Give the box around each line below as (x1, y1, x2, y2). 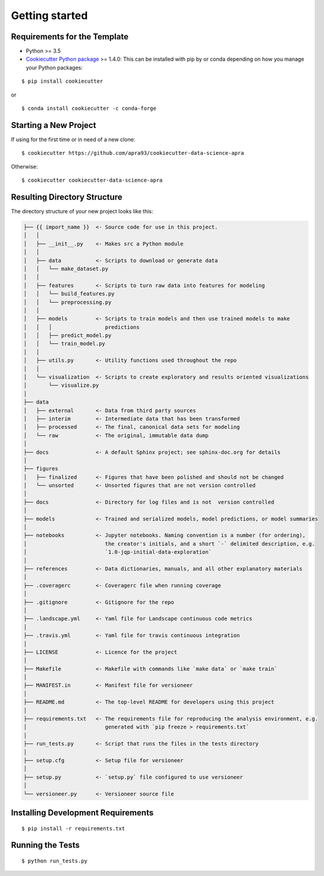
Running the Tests (11, 840, 80, 850)
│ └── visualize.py (23, 382, 99, 389)
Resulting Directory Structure (11, 192, 122, 202)
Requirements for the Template (11, 32, 129, 42)
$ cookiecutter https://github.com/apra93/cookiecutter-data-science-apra (21, 149, 244, 157)
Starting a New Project (11, 120, 96, 130)
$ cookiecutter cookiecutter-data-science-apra (21, 177, 163, 184)
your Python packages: (26, 64, 83, 71)
